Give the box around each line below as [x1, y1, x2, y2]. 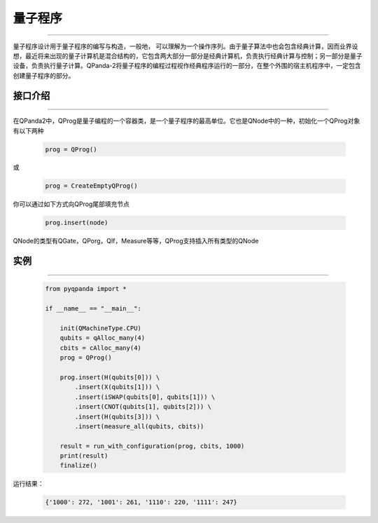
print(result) [59, 452, 108, 460]
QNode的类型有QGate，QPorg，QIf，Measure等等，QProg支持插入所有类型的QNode [13, 237, 259, 245]
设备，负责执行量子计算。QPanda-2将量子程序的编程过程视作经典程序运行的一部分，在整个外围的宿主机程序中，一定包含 [13, 62, 361, 70]
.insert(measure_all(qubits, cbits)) [74, 422, 204, 430]
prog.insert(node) [45, 219, 108, 227]
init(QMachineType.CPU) [59, 324, 141, 332]
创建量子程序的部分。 [13, 71, 75, 80]
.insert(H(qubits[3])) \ [74, 412, 160, 421]
